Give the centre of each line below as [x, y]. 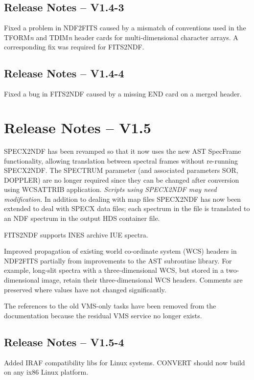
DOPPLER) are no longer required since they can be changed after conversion [122, 179]
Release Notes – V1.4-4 [64, 73]
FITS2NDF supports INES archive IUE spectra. [76, 234]
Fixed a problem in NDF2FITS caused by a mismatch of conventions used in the [125, 28]
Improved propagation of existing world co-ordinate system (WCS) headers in [120, 251]
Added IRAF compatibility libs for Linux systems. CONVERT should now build [125, 362]
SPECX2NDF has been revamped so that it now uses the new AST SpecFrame [123, 151]
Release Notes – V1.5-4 [64, 342]
